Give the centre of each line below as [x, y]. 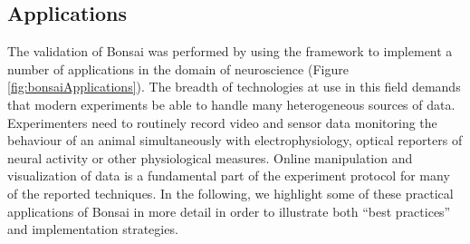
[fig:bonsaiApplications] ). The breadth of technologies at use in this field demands [234, 87]
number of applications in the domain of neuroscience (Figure [178, 68]
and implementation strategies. [93, 229]
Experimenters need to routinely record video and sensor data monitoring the [222, 122]
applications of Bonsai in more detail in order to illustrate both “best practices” [229, 211]
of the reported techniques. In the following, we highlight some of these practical [230, 193]
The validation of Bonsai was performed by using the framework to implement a [230, 51]
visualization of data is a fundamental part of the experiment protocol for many [229, 176]
